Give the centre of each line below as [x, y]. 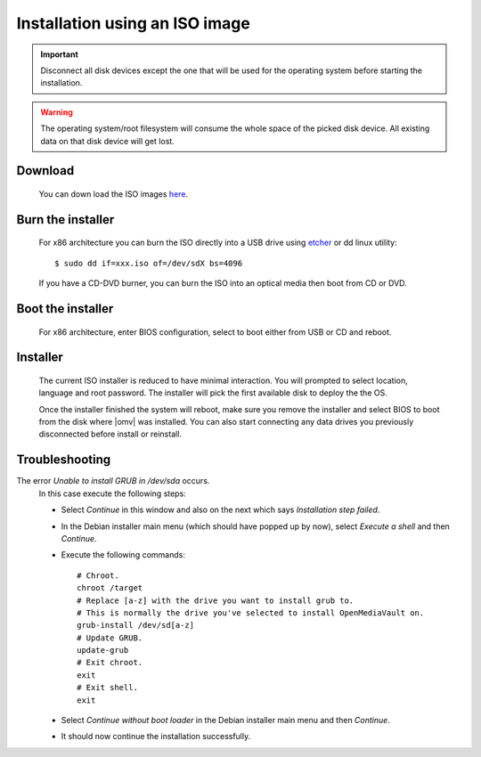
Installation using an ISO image [134, 23]
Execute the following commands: [123, 555]
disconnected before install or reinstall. [110, 434]
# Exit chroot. [110, 663]
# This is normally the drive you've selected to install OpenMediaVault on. [251, 613]
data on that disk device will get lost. [108, 141]
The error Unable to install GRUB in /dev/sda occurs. [113, 481]
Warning [57, 112]
